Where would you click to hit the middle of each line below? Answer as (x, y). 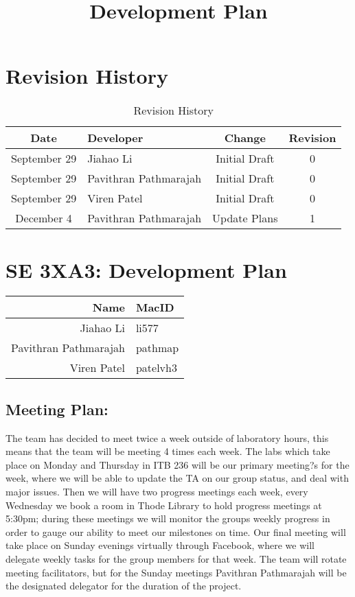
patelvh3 (156, 368)
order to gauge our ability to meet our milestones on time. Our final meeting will (176, 531)
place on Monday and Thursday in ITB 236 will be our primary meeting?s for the (177, 464)
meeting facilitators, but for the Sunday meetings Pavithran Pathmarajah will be (176, 572)
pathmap (157, 348)
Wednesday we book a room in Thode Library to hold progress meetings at (164, 505)
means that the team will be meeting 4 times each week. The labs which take (168, 451)
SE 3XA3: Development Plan (146, 269)
